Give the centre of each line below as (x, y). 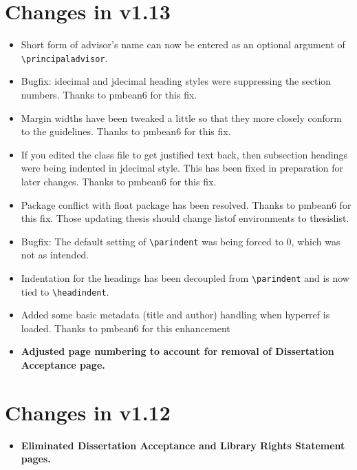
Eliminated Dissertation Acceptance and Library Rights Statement (183, 445)
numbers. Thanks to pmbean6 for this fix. (109, 94)
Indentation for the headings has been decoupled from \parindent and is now (185, 277)
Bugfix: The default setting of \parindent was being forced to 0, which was (181, 241)
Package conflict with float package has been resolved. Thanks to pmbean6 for (186, 204)
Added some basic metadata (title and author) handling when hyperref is (175, 315)
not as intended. (55, 255)
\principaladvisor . (64, 58)
